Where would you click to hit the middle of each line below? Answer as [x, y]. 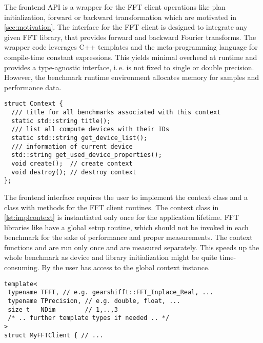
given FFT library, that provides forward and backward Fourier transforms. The [130, 37]
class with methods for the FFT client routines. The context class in [112, 207]
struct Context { [34, 104]
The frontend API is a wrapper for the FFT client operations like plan [115, 7]
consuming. [22, 267]
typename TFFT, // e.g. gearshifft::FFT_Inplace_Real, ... [111, 292]
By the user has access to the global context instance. [126, 267]
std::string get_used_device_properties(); [87, 155]
